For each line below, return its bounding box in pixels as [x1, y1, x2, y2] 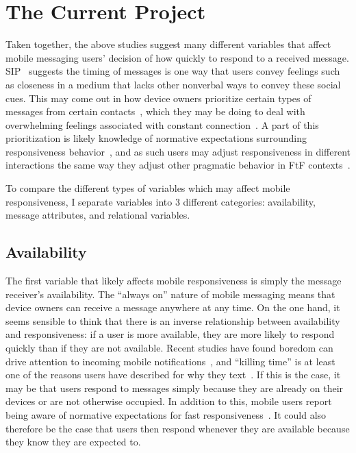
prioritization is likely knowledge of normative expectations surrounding [5, 131, 307, 145]
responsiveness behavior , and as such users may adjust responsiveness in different [5, 144, 351, 158]
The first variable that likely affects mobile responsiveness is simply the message [5, 273, 342, 288]
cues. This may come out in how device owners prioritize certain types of [5, 90, 311, 105]
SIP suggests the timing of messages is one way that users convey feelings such [5, 64, 340, 78]
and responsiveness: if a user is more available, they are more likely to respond [5, 327, 335, 341]
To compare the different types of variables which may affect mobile [5, 181, 290, 195]
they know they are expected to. [5, 434, 141, 449]
